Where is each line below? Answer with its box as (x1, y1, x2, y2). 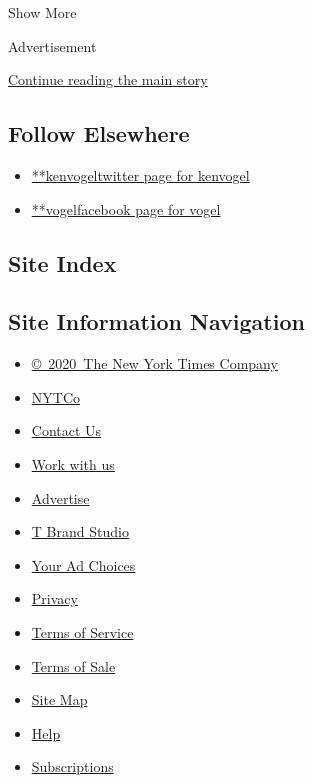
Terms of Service (31, 621, 134, 642)
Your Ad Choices (31, 554, 136, 575)
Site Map (31, 689, 88, 710)
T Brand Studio (31, 521, 129, 542)
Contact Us (31, 420, 102, 441)
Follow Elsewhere (8, 118, 190, 149)
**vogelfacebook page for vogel (31, 198, 221, 219)
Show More (8, 2, 77, 22)
